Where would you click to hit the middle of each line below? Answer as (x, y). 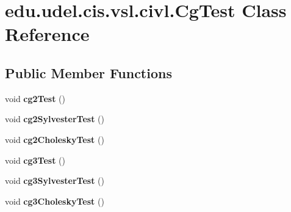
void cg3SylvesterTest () (55, 181)
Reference (47, 34)
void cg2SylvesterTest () (55, 119)
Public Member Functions (88, 72)
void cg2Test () (35, 98)
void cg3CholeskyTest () (55, 201)
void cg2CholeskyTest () (55, 139)
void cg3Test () (35, 160)
